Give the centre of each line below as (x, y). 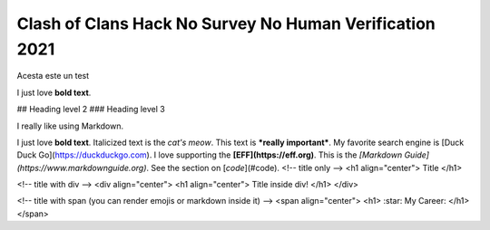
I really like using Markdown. (70, 126)
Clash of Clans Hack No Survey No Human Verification (226, 24)
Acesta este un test (53, 76)
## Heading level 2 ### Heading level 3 (91, 110)
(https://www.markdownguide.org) (82, 168)
